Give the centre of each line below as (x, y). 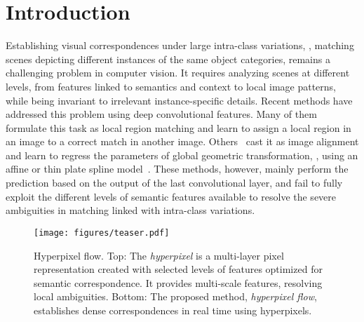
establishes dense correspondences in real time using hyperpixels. (173, 310)
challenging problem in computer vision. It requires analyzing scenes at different (178, 73)
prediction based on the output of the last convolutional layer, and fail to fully (174, 183)
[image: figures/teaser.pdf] (102, 233)
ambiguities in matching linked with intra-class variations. (130, 210)
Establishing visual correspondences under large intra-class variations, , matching (180, 45)
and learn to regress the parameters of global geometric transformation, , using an (182, 155)
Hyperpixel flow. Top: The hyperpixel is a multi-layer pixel (159, 255)
